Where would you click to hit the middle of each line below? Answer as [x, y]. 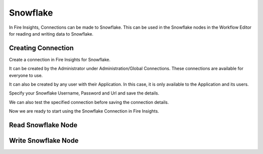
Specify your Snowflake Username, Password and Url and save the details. [84, 93]
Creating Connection [41, 48]
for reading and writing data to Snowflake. [51, 34]
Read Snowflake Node [43, 125]
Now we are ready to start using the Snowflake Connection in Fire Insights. [84, 111]
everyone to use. [26, 75]
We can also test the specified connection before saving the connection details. [89, 102]
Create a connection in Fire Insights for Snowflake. [60, 59]
